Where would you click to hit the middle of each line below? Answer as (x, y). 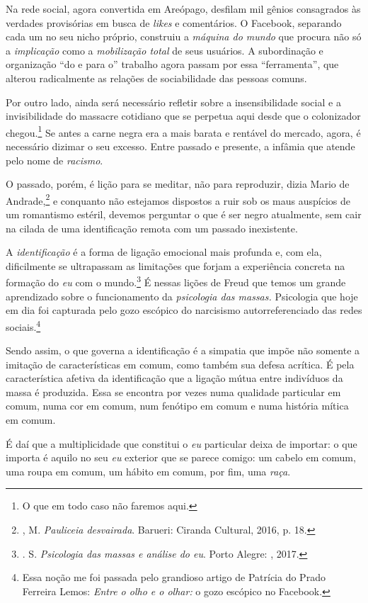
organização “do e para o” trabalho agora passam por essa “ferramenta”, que (172, 64)
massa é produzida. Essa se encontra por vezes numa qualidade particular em (173, 391)
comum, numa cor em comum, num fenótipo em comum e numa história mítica (177, 406)
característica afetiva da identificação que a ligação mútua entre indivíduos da (174, 378)
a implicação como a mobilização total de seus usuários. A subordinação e (165, 50)
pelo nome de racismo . (54, 160)
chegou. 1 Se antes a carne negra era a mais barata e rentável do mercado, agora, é (183, 131)
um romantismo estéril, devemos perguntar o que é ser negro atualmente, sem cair (184, 214)
